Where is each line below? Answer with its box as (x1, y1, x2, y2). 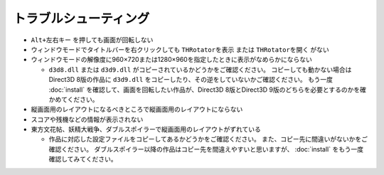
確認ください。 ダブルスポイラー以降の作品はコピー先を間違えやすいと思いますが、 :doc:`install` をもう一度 (48, 144, 364, 153)
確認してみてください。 (48, 155, 117, 164)
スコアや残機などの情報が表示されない (31, 115, 144, 124)
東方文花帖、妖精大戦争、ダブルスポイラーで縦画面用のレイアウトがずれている (31, 125, 261, 134)
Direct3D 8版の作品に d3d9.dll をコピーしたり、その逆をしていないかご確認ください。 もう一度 (48, 75, 334, 84)
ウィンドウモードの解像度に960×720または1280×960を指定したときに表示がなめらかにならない (31, 55, 312, 64)
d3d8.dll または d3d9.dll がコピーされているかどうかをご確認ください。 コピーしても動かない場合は (48, 65, 352, 74)
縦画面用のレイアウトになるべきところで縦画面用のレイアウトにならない (31, 105, 243, 114)
